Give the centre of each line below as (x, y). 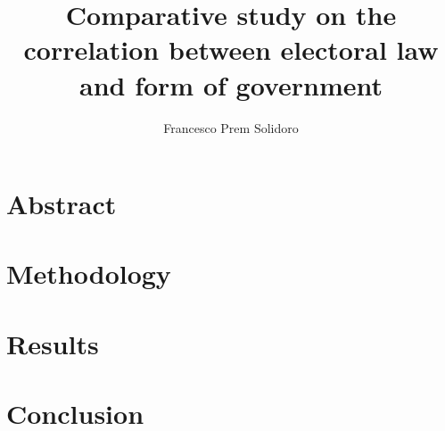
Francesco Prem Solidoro (231, 127)
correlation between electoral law (231, 50)
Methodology (89, 274)
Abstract (62, 204)
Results (53, 343)
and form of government (231, 84)
